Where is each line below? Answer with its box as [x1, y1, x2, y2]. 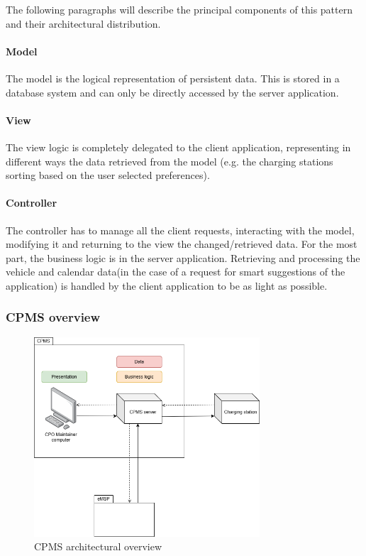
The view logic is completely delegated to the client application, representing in [6, 139, 351, 154]
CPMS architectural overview [34, 539, 162, 554]
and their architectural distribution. [6, 16, 161, 31]
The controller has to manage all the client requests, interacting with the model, [6, 222, 355, 237]
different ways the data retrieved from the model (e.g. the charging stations [6, 153, 333, 168]
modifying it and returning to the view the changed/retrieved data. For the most [6, 236, 357, 251]
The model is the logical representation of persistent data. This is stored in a [6, 70, 340, 85]
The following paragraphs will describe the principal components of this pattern [6, 2, 353, 16]
